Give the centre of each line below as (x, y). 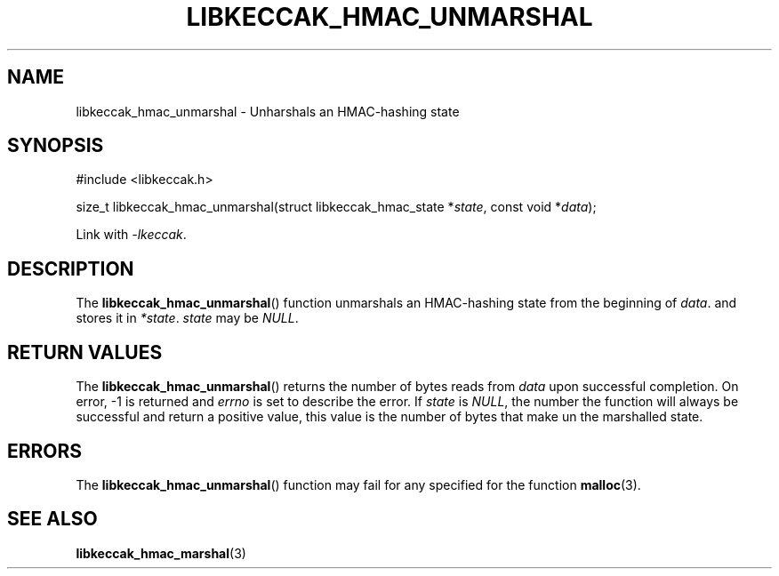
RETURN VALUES (85, 352)
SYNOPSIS (56, 146)
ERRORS (45, 451)
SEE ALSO (52, 519)
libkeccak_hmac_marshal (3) (161, 553)
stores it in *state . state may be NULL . (187, 318)
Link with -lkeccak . (131, 235)
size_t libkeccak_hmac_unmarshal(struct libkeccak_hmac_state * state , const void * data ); (336, 207)
